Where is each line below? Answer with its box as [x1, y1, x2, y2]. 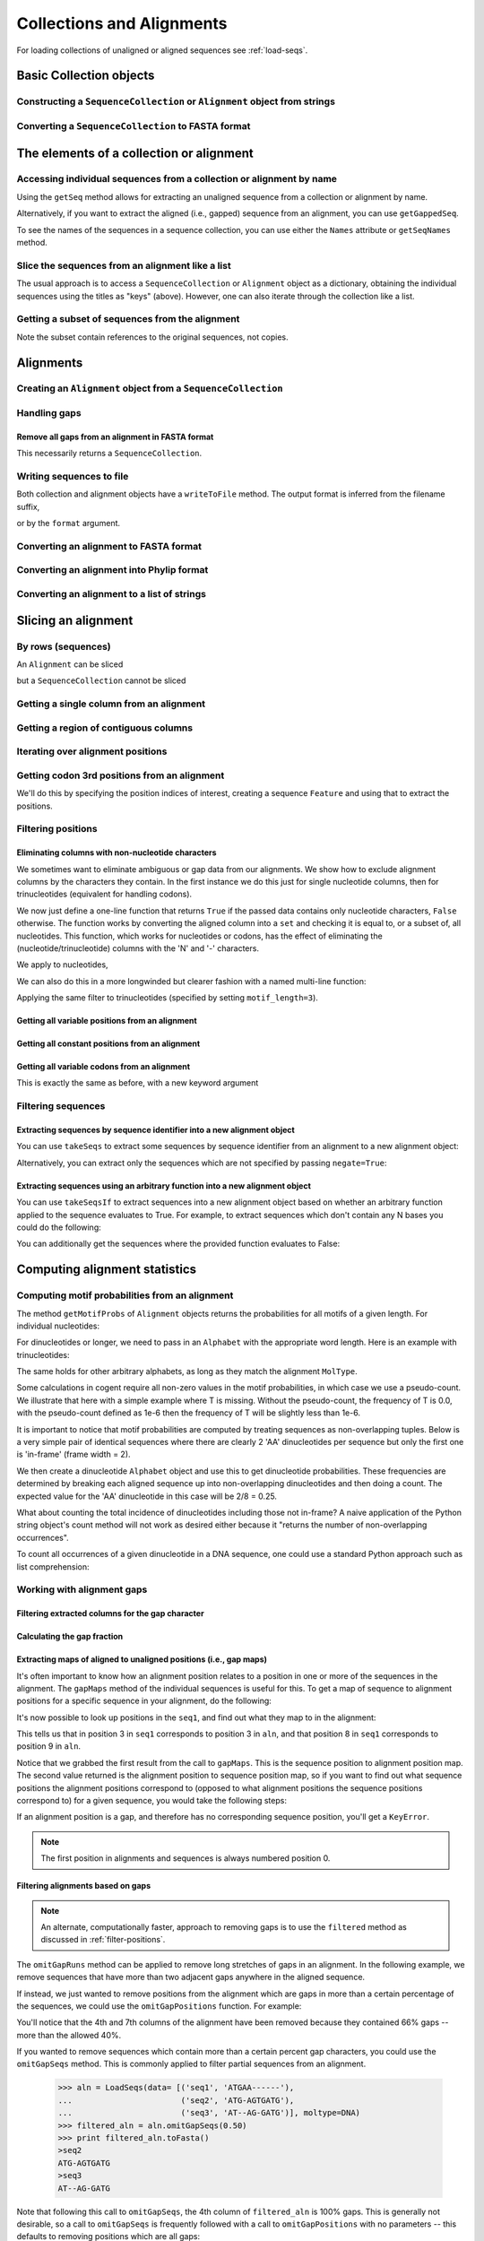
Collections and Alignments [16, 13, 228, 33]
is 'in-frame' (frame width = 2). [16, 1449, 131, 1460]
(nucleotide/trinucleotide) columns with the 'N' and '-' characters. [16, 942, 260, 954]
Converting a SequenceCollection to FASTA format [16, 119, 251, 132]
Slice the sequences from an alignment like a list [16, 259, 232, 272]
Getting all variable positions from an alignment [16, 1016, 197, 1026]
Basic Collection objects [16, 68, 155, 83]
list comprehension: [16, 1561, 90, 1572]
